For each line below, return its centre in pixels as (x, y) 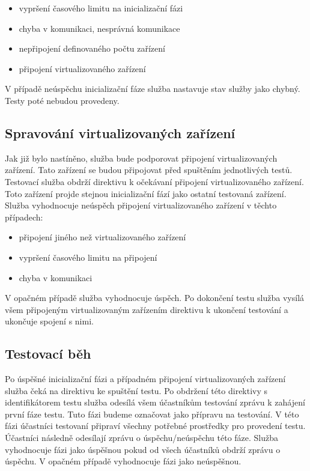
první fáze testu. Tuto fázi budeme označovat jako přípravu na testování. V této (152, 414)
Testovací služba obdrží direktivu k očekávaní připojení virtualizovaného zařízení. (154, 181)
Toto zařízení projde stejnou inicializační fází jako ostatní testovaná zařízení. (146, 193)
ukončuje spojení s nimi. (49, 321)
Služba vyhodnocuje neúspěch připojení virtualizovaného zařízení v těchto (141, 205)
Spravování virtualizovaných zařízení (120, 132)
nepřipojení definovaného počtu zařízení (92, 48)
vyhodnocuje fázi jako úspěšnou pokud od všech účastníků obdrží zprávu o (143, 449)
